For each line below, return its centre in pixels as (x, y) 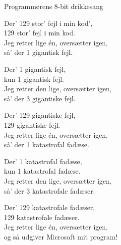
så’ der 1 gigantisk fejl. (38, 52)
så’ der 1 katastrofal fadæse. (47, 144)
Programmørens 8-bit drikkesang (54, 6)
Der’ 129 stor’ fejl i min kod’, (48, 23)
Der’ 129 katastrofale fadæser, (50, 207)
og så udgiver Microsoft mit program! (61, 236)
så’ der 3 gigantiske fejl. (40, 98)
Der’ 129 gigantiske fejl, (40, 115)
